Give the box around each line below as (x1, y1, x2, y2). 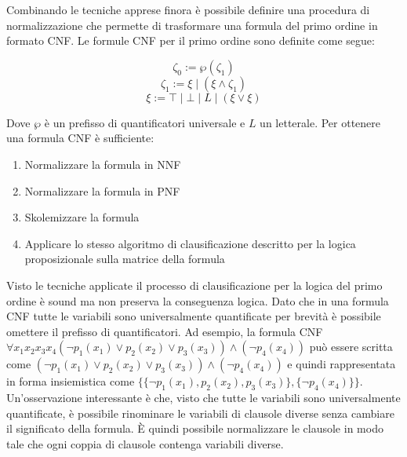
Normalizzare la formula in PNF (24, 182, 180, 199)
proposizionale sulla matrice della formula (24, 250, 225, 267)
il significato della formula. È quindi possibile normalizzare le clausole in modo (6, 420, 383, 437)
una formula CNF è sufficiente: (6, 130, 154, 146)
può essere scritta (309, 338, 393, 355)
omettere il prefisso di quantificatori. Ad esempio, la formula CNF (6, 323, 323, 339)
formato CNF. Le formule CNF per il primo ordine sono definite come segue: (6, 32, 375, 49)
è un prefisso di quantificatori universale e (44, 114, 245, 130)
